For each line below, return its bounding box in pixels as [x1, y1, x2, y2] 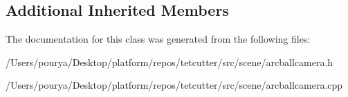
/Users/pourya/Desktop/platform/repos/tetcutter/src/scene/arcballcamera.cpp [6, 78, 343, 92]
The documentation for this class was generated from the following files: [6, 32, 311, 46]
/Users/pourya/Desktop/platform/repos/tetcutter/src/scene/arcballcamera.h [6, 54, 333, 69]
